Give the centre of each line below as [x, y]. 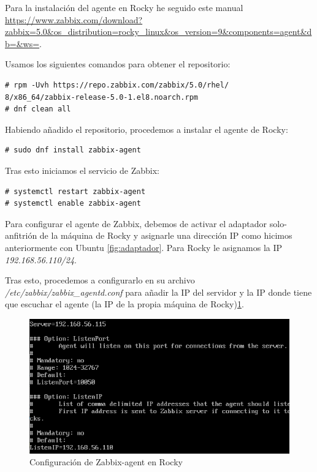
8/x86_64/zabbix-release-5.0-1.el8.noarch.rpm [101, 97]
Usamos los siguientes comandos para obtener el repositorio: [118, 64]
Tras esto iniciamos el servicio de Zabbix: [82, 170]
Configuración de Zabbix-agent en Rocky [106, 462]
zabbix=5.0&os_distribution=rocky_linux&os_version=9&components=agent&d [158, 32]
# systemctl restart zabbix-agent [75, 191]
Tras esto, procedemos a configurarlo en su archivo [100, 280]
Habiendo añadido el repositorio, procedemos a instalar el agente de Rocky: [147, 129]
